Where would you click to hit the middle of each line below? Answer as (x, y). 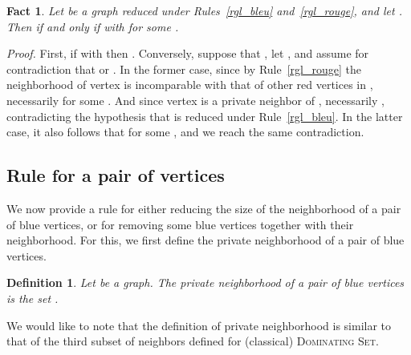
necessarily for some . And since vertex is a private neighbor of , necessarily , (195, 100)
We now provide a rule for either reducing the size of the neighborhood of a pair (204, 208)
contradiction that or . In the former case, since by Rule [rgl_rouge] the (184, 69)
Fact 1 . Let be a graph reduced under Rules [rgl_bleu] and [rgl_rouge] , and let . (205, 10)
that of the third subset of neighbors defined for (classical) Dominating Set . (193, 341)
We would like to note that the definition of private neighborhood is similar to (199, 325)
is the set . (33, 298)
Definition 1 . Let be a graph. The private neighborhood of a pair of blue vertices (205, 282)
